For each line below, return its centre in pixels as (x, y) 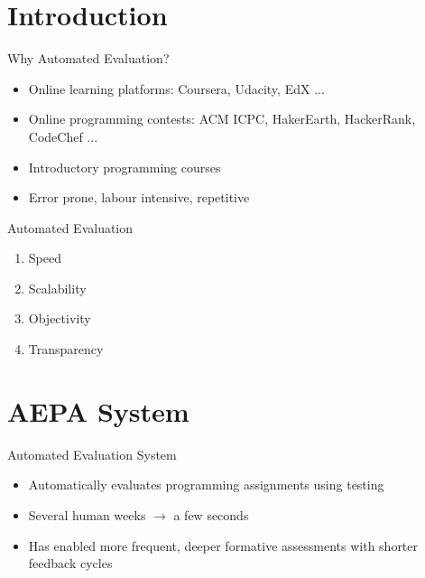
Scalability (57, 288)
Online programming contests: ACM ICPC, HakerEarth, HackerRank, (222, 119)
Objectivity (60, 318)
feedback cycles (70, 563)
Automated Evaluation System (92, 454)
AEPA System (98, 410)
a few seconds (211, 514)
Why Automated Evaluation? (88, 58)
